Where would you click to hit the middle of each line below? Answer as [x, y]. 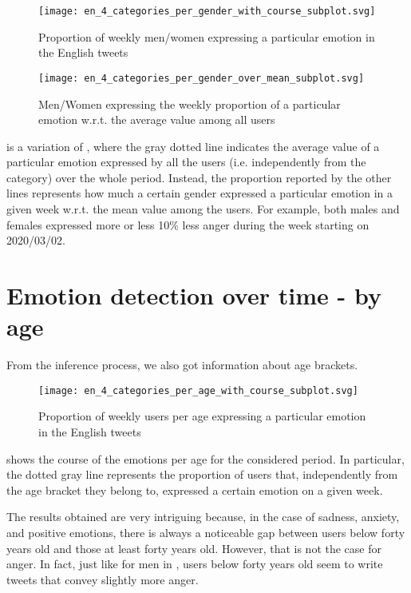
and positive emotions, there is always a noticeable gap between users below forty [206, 532]
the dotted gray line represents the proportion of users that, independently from [202, 474]
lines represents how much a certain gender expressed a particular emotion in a [200, 193]
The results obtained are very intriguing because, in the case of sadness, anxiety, [203, 517]
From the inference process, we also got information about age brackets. [182, 365]
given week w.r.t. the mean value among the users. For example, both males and [203, 209]
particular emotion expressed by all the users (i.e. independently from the [186, 162]
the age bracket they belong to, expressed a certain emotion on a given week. [195, 490]
